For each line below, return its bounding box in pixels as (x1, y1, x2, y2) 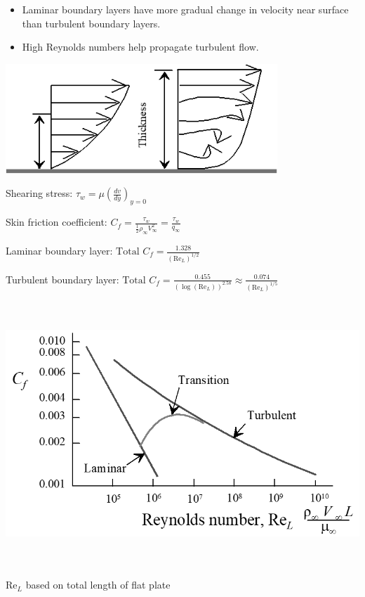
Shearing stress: (6, 186, 73, 200)
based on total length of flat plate (25, 577, 171, 592)
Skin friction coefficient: (6, 214, 107, 229)
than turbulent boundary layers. (22, 15, 161, 30)
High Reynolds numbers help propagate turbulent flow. (22, 39, 259, 54)
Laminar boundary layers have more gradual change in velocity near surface (22, 2, 349, 16)
